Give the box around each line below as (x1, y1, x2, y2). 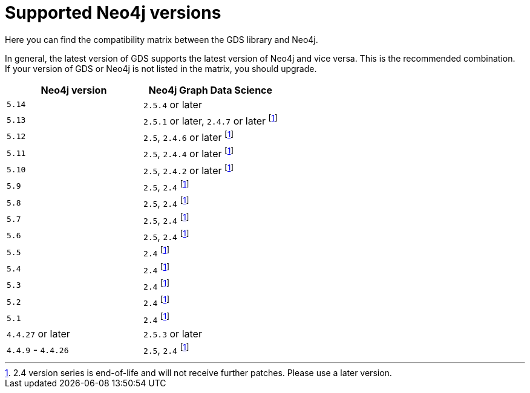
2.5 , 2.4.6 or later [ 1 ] (143, 129, 234, 144)
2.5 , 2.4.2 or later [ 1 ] (143, 162, 234, 177)
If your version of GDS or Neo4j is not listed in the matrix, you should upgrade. (5, 63, 317, 74)
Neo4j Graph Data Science (148, 83, 273, 96)
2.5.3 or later (143, 328, 202, 340)
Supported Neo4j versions (5, 2, 221, 23)
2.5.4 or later (143, 98, 202, 111)
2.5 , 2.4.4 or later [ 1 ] (143, 146, 234, 160)
